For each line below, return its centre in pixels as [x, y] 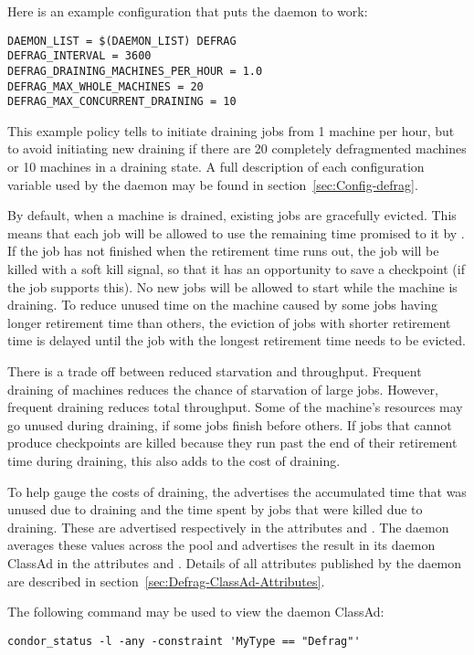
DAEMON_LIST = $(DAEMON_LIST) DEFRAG [122, 41]
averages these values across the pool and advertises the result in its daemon [221, 545]
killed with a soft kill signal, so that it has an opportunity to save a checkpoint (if [236, 269]
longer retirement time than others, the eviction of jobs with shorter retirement [229, 322]
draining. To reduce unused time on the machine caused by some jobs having [222, 305]
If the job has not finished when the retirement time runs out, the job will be [223, 251]
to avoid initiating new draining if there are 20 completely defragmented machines [237, 148]
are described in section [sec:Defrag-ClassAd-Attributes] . [166, 581]
